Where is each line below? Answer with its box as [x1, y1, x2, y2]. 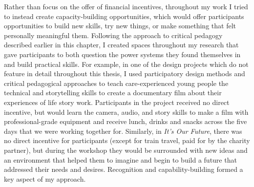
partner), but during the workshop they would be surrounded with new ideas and [4, 145, 248, 155]
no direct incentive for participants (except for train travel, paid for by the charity [4, 135, 250, 145]
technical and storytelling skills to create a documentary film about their [4, 87, 222, 98]
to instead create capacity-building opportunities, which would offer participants [4, 11, 244, 21]
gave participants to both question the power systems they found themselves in [4, 49, 241, 59]
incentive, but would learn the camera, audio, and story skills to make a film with [4, 106, 249, 117]
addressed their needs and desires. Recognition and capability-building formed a [4, 164, 243, 174]
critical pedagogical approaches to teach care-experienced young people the [4, 78, 229, 88]
